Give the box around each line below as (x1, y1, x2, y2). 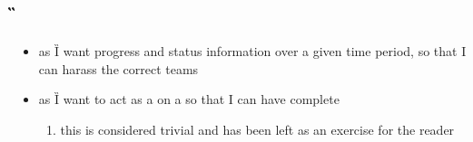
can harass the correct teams (38, 59, 199, 78)
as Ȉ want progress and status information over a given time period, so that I (38, 42, 467, 61)
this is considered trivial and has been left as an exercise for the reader (60, 119, 455, 138)
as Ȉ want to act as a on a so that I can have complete (38, 90, 340, 109)
